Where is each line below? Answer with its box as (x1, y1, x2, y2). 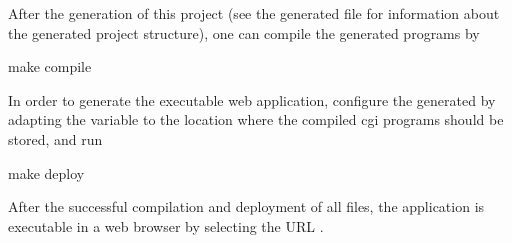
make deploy (8, 162, 85, 183)
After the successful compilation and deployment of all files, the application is (8, 196, 485, 217)
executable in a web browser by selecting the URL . (8, 215, 324, 236)
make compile (8, 56, 92, 77)
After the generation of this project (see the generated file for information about (8, 3, 500, 23)
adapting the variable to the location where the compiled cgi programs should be (8, 109, 504, 130)
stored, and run (8, 128, 103, 149)
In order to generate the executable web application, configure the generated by (8, 89, 496, 110)
